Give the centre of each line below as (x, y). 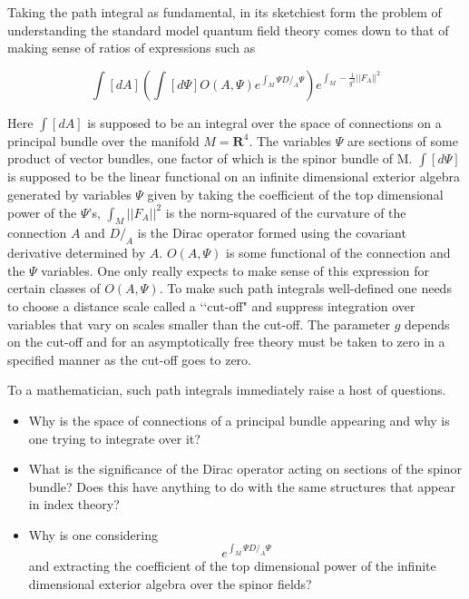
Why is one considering (93, 534)
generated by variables (69, 194)
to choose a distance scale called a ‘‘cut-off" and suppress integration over (211, 305)
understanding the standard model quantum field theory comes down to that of (228, 29)
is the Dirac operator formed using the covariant (272, 233)
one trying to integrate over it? (114, 438)
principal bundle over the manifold (103, 140)
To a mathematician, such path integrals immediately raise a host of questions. (227, 390)
